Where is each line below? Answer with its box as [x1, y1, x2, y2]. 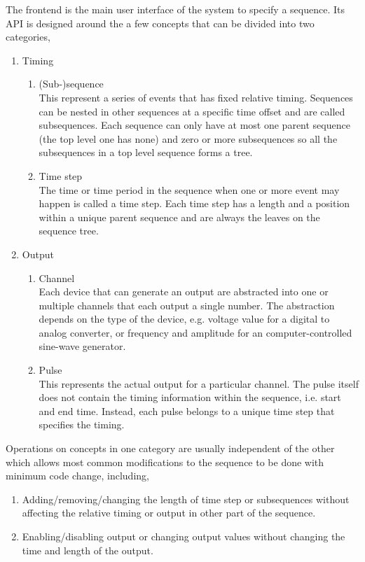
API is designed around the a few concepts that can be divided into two [6, 15, 315, 30]
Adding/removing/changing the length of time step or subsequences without [22, 491, 350, 506]
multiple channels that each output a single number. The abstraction [39, 297, 335, 312]
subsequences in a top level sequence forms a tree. [39, 145, 253, 160]
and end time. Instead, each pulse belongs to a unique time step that [39, 403, 335, 418]
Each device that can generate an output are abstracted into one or [39, 284, 329, 299]
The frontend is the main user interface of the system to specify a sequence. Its [6, 2, 345, 16]
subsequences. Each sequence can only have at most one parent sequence [39, 118, 350, 132]
